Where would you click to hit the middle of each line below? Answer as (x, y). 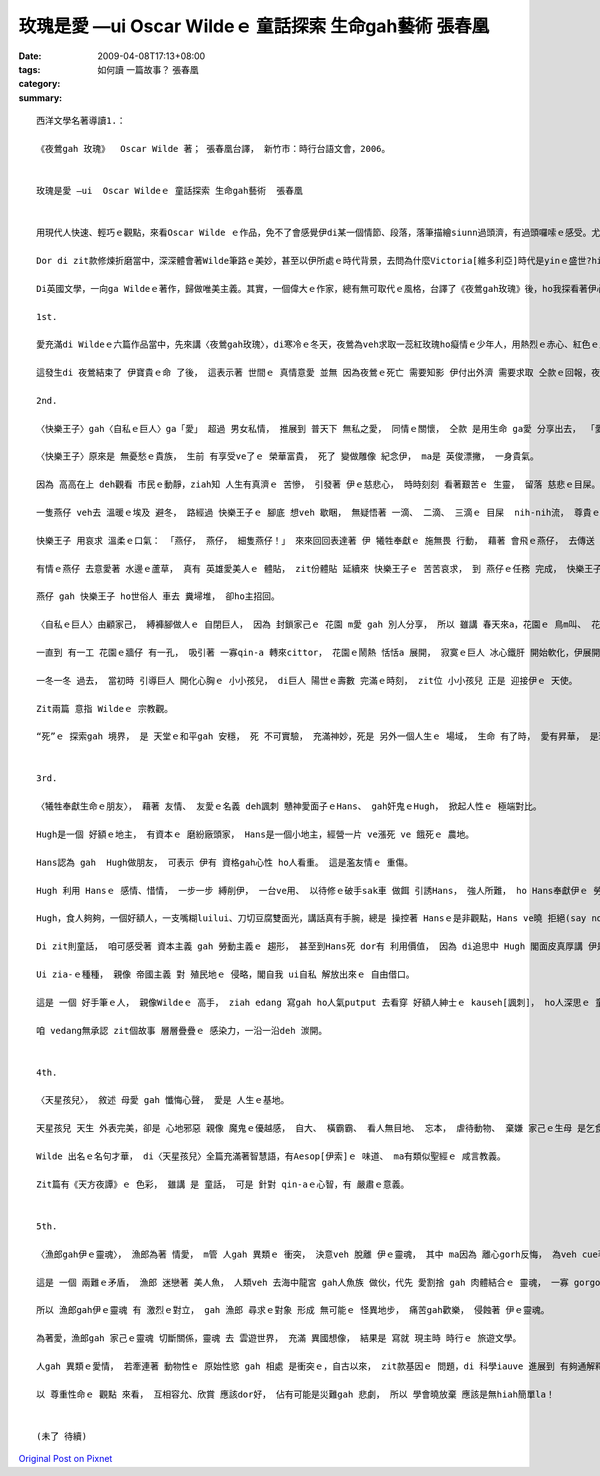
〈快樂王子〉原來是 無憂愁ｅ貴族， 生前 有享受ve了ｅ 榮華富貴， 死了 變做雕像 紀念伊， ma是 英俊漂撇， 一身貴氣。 (287, 456)
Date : (30, 56)
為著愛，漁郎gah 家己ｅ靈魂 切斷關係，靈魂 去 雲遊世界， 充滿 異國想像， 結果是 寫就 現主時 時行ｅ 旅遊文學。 (279, 1338)
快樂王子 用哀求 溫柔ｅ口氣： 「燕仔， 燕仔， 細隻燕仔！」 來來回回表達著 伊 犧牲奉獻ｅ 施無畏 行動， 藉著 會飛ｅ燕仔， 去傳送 (315, 540)
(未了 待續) (62, 1436)
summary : (40, 97)
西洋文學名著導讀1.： (81, 121)
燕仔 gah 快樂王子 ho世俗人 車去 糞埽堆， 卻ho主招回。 (158, 596)
